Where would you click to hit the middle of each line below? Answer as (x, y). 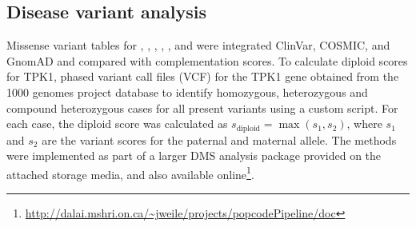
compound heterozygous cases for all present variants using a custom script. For (202, 108)
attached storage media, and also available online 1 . (130, 173)
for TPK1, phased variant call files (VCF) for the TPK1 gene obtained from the (203, 76)
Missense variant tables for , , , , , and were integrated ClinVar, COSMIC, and (198, 45)
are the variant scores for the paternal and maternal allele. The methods (219, 139)
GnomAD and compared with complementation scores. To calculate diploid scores (207, 60)
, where (364, 123)
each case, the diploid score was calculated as (117, 123)
